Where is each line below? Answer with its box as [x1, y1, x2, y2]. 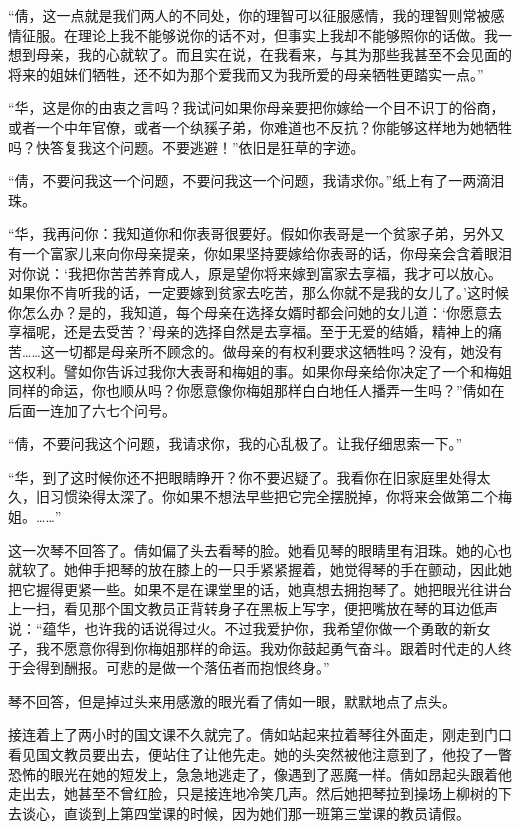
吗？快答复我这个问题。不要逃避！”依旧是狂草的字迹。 [8, 136, 365, 157]
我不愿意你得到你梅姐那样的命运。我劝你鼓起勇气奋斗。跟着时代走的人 [35, 637, 498, 658]
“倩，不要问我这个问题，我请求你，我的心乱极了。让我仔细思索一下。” [8, 433, 463, 454]
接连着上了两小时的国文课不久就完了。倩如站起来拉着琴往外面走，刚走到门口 [8, 724, 512, 745]
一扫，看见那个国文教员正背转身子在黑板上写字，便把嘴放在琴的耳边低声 [21, 598, 498, 619]
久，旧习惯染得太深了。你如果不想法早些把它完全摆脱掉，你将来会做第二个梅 [8, 486, 512, 507]
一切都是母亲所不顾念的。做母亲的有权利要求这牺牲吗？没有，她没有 [54, 340, 503, 361]
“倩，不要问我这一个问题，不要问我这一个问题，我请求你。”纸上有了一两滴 [8, 170, 491, 191]
